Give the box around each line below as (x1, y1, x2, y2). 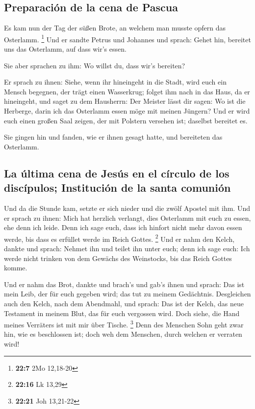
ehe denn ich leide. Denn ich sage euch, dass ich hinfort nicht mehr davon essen (4, 222, 242, 233)
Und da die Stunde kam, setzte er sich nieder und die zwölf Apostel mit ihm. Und (4, 203, 250, 213)
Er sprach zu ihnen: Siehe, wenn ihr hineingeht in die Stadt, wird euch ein (4, 77, 227, 87)
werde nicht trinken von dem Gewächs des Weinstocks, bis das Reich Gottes (4, 253, 232, 263)
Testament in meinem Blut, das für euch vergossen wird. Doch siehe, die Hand (4, 308, 240, 318)
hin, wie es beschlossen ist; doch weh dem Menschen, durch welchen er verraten (4, 329, 242, 339)
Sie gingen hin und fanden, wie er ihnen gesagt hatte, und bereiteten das (4, 132, 223, 142)
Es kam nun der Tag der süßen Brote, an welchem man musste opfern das (4, 23, 226, 33)
